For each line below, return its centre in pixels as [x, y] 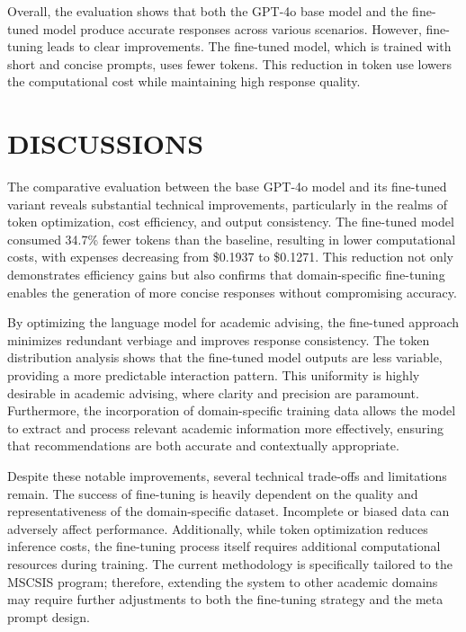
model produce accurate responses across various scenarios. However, [232, 28]
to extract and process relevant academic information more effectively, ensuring [225, 427]
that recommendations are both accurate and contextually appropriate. [203, 445]
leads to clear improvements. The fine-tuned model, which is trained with [249, 46]
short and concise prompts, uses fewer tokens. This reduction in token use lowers [229, 63]
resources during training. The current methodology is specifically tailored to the [230, 563]
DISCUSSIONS [106, 143]
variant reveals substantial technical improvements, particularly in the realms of [228, 204]
